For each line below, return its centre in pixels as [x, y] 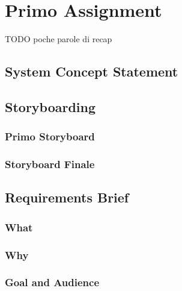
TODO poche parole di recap [59, 39]
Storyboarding [50, 106]
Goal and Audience [52, 282]
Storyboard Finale [50, 164]
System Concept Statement [92, 71]
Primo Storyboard [50, 136]
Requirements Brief [67, 197]
